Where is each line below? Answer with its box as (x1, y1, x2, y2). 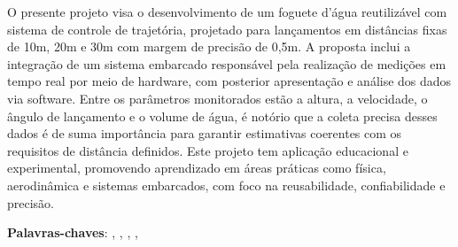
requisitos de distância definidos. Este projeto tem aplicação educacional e (7, 141, 408, 159)
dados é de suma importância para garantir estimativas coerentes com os (7, 124, 402, 143)
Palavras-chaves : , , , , (7, 223, 138, 242)
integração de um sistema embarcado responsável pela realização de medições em (7, 54, 446, 73)
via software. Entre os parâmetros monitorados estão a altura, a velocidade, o (7, 89, 428, 107)
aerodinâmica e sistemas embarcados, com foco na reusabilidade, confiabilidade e (7, 175, 446, 194)
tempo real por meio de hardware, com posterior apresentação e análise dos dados (7, 72, 452, 90)
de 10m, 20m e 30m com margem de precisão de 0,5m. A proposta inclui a (7, 37, 411, 56)
